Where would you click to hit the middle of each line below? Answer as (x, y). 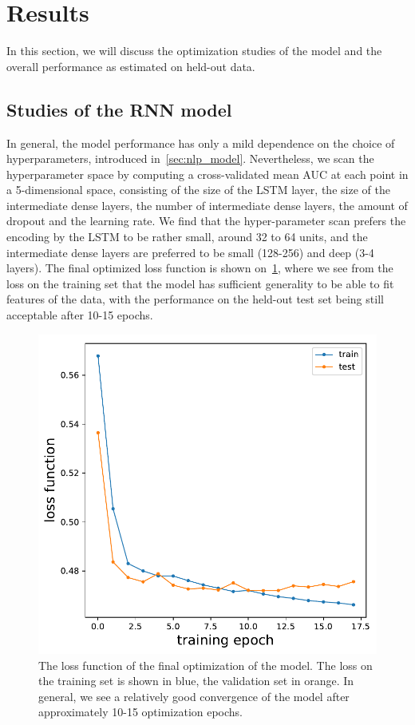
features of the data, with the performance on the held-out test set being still (195, 299)
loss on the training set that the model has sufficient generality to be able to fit (200, 283)
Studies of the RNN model (119, 109)
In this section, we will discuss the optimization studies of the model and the (194, 51)
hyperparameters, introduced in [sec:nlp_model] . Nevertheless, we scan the (190, 158)
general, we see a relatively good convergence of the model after (194, 696)
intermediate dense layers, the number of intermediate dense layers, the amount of (207, 205)
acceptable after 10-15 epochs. (80, 315)
